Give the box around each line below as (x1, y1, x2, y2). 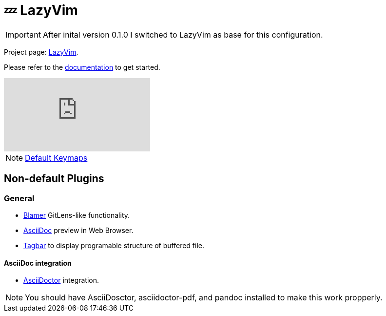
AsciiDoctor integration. (23, 276, 99, 285)
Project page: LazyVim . (4, 47, 78, 56)
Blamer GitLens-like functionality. (23, 211, 130, 219)
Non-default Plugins (4, 172, 104, 185)
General (4, 193, 35, 203)
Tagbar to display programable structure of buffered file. (23, 241, 205, 250)
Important (5, 29, 41, 40)
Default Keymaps (25, 152, 88, 163)
